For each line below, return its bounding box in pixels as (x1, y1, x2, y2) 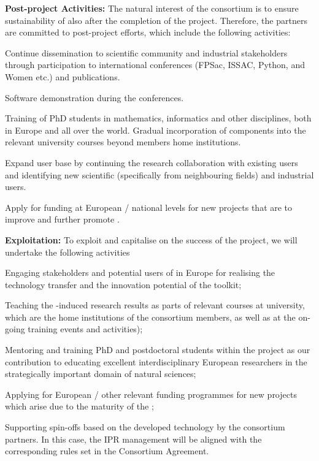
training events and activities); (28, 322, 143, 335)
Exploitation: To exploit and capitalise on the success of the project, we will (5, 233, 298, 246)
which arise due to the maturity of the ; (5, 400, 154, 413)
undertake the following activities (5, 245, 130, 258)
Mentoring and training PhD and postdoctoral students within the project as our (5, 343, 310, 356)
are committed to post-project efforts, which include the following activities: (5, 26, 291, 39)
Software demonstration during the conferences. (5, 91, 184, 104)
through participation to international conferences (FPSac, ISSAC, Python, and (5, 58, 305, 71)
